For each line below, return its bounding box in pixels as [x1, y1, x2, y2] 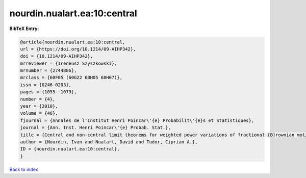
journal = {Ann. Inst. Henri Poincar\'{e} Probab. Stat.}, [20, 125, 171, 131]
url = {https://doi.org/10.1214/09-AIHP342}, [20, 46, 136, 52]
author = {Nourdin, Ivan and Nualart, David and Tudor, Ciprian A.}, [20, 139, 198, 145]
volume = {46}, [20, 110, 58, 116]
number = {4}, [20, 96, 56, 102]
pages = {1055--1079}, [20, 89, 77, 95]
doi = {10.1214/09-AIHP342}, [20, 54, 93, 59]
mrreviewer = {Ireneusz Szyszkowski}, [20, 60, 117, 66]
